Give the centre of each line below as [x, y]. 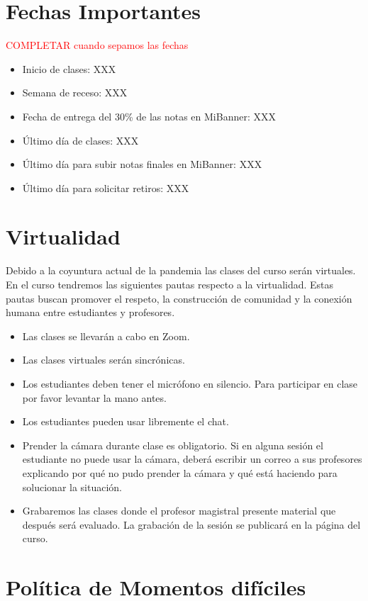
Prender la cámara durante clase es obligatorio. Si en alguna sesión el [173, 445]
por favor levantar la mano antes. [94, 397]
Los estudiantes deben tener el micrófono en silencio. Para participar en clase [190, 383]
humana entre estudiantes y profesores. [90, 312]
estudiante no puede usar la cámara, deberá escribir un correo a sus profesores [192, 459]
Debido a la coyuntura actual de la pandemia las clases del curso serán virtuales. [181, 270]
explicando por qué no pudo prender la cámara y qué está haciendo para [180, 472]
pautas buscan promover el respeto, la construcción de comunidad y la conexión [179, 298]
